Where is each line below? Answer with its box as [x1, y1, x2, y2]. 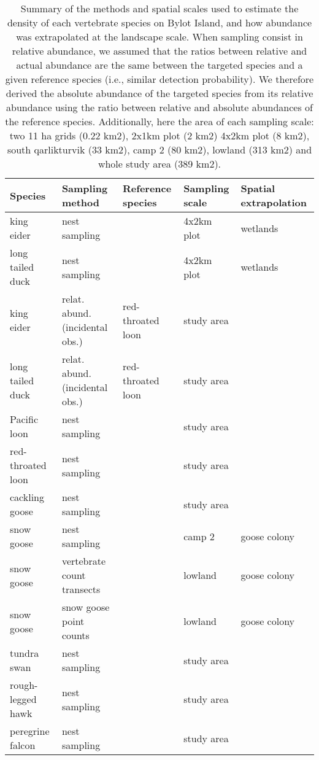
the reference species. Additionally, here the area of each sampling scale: [5, 114, 314, 128]
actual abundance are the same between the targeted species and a [16, 58, 303, 72]
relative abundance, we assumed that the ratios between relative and [12, 44, 307, 58]
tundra [10, 646, 39, 660]
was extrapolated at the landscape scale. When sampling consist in [16, 29, 303, 44]
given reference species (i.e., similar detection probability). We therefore [5, 72, 314, 86]
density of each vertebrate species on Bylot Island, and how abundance [7, 15, 312, 29]
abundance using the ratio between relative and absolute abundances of [6, 100, 313, 114]
